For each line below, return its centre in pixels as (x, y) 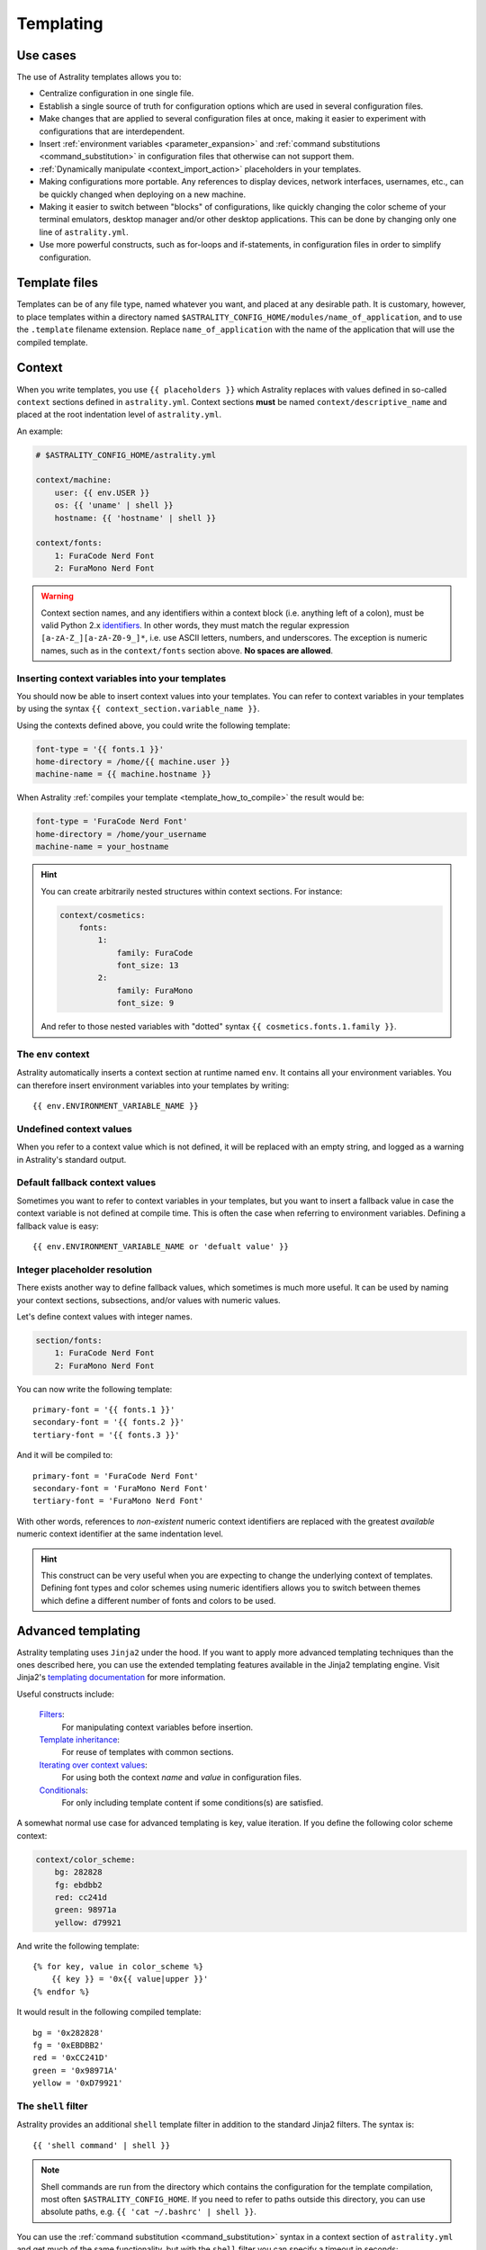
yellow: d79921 (88, 1922)
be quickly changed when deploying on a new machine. (143, 194)
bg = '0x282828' (68, 2033)
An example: (40, 431)
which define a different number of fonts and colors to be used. (158, 1600)
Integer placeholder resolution (85, 1269)
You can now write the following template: (94, 1389)
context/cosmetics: (103, 915)
